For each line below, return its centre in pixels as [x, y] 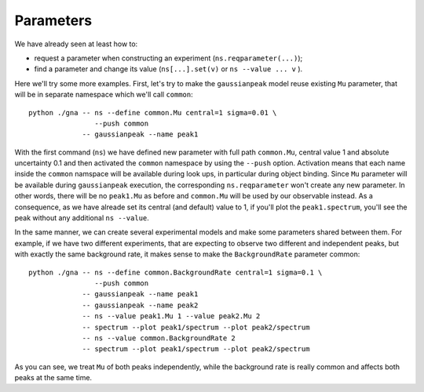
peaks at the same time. [53, 378]
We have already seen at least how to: [76, 44]
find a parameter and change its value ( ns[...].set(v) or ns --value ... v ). [168, 69]
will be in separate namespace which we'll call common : [104, 95]
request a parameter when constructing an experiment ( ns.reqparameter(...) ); [168, 58]
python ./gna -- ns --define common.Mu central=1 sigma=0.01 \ [153, 113]
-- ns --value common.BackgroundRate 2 [159, 338]
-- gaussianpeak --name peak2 [140, 305]
